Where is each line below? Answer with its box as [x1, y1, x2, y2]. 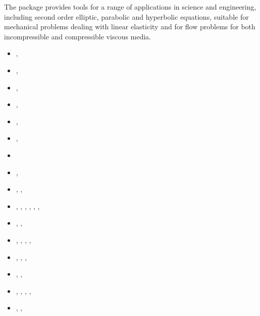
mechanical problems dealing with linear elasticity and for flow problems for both [4, 21, 255, 32]
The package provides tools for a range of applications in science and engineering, [4, 2, 256, 12]
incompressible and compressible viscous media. [4, 31, 151, 41]
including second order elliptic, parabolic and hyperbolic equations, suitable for [4, 11, 249, 22]
